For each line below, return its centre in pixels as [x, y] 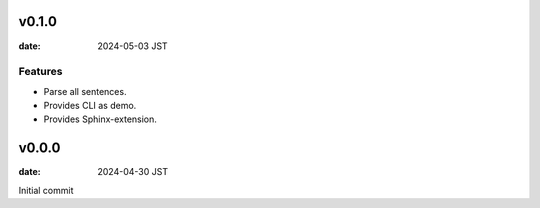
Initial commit [46, 190]
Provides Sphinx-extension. [100, 119]
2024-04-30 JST [133, 172]
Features [40, 72]
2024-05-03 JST [133, 46]
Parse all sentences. [85, 91]
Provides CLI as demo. [90, 106]
